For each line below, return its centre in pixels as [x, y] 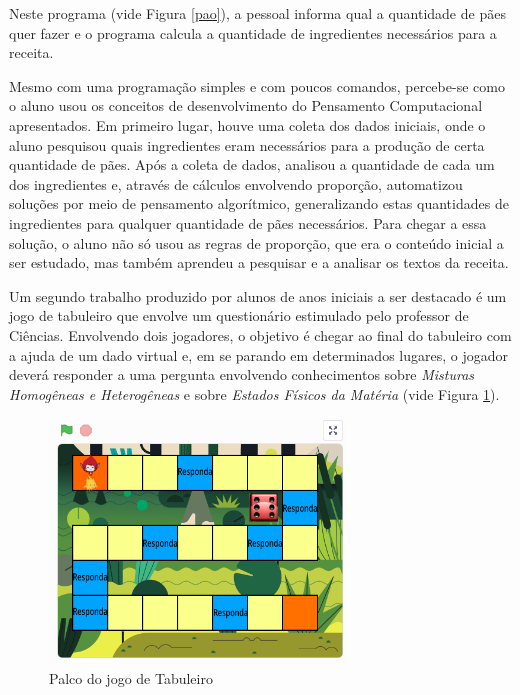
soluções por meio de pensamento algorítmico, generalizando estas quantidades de [259, 203]
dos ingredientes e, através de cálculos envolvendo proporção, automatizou [236, 183]
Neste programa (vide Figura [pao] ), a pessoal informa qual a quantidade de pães [257, 13]
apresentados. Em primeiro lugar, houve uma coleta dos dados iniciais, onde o [247, 124]
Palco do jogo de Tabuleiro [131, 677]
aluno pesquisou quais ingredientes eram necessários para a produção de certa [247, 144]
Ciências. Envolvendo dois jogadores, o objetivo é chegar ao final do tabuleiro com [260, 334]
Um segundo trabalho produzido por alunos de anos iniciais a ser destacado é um [258, 295]
